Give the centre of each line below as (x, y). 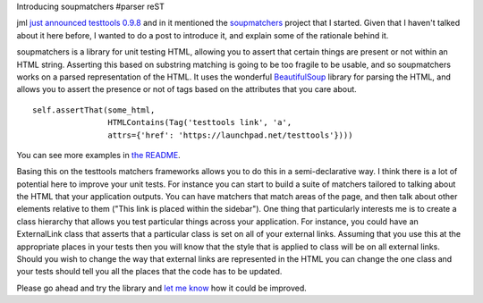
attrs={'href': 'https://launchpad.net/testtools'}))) (230, 135)
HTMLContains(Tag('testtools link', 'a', (200, 122)
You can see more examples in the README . (98, 155)
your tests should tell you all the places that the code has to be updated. (149, 272)
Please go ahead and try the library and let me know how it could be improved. (162, 288)
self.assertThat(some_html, (94, 110)
